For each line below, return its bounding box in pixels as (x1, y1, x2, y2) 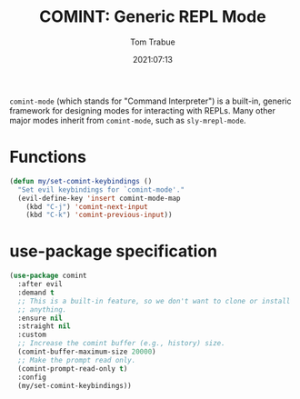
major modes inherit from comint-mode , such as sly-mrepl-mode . (9, 115, 247, 125)
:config (17, 373, 47, 382)
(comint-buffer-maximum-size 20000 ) (17, 347, 156, 356)
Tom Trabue (130, 36, 175, 47)
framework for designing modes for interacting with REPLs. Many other (9, 105, 275, 115)
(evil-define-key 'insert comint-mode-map (17, 194, 181, 203)
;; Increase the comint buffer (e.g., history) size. (17, 339, 225, 348)
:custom (17, 330, 47, 340)
